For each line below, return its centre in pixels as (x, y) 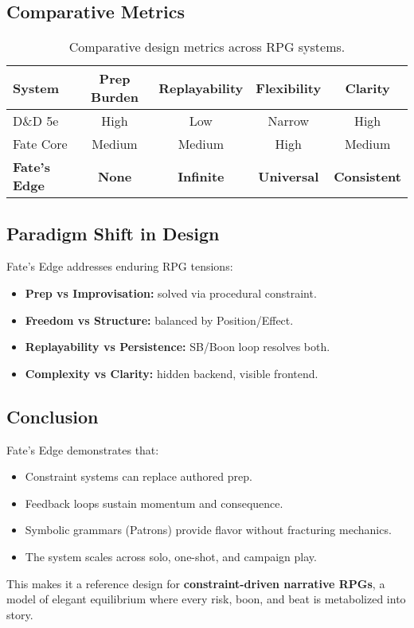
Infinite (201, 176)
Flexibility (289, 88)
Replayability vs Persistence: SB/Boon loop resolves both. (178, 347)
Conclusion (53, 416)
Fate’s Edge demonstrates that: (83, 449)
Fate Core (40, 144)
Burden (115, 97)
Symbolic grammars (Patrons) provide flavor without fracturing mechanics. (208, 530)
